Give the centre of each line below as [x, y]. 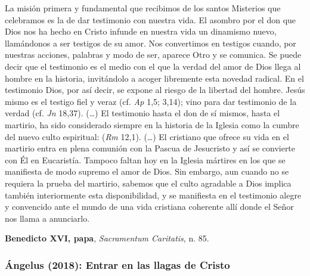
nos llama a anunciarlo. [47, 218]
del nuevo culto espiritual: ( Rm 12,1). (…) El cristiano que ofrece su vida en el [147, 136]
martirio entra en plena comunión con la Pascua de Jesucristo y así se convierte [150, 148]
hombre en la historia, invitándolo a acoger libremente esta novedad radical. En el [154, 78]
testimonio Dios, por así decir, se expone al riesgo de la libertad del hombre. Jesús [155, 90]
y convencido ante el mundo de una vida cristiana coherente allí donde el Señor [149, 207]
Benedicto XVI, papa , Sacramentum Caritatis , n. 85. [107, 238]
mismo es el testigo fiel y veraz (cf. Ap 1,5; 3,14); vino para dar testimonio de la [151, 101]
